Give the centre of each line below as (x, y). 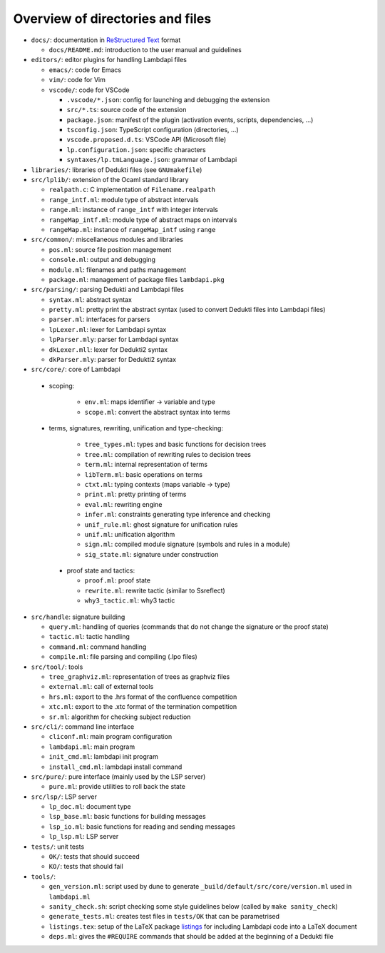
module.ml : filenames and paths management (118, 269)
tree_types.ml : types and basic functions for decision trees (175, 444)
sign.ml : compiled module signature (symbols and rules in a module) (187, 544)
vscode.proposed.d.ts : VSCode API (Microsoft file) (147, 140)
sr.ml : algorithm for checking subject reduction (120, 717)
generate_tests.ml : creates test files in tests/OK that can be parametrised (164, 917)
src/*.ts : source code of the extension (127, 110)
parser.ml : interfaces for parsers (99, 319)
